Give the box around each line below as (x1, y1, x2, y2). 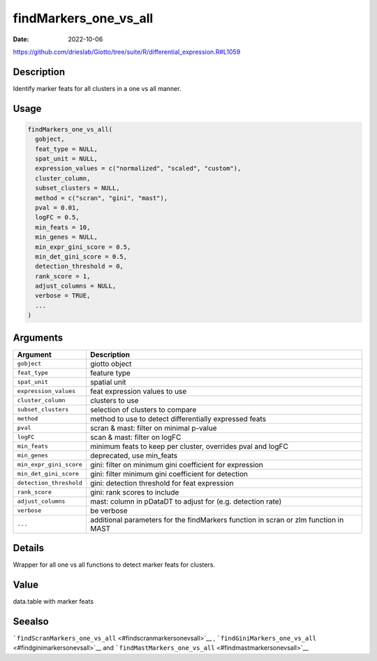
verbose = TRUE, (35, 292, 91, 300)
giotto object (89, 359, 132, 369)
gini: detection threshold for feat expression (89, 478, 234, 488)
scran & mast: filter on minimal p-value (89, 423, 217, 433)
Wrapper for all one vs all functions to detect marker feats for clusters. (13, 560, 216, 569)
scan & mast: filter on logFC (89, 432, 182, 442)
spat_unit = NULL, (35, 155, 98, 163)
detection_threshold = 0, (35, 262, 124, 271)
